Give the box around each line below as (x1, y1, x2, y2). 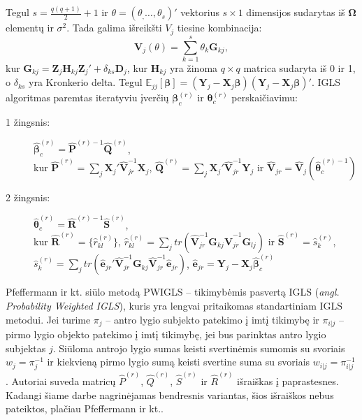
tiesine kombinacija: (177, 20, 262, 35)
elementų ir (6, 20, 54, 35)
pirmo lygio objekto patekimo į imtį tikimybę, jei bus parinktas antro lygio (6, 326, 326, 341)
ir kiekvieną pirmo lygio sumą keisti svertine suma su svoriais (47, 354, 310, 369)
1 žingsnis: (6, 115, 50, 129)
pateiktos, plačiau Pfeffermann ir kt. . (6, 401, 164, 416)
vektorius (180, 5, 219, 20)
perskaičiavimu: (231, 90, 298, 105)
